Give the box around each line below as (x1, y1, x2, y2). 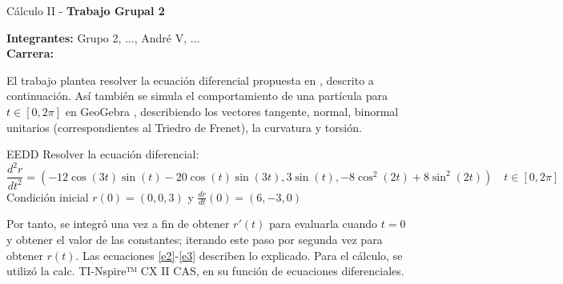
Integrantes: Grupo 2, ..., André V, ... (6, 29, 200, 46)
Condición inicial (6, 188, 89, 205)
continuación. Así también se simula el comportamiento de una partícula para (6, 87, 388, 104)
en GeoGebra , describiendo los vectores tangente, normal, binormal (65, 102, 399, 119)
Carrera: (6, 45, 54, 62)
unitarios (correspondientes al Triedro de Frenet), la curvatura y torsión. (6, 118, 362, 135)
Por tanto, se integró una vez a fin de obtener (6, 215, 230, 232)
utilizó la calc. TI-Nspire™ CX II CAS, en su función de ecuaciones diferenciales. (6, 262, 404, 279)
